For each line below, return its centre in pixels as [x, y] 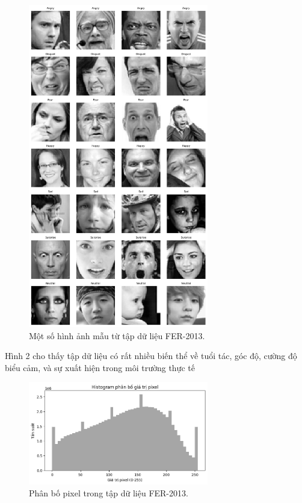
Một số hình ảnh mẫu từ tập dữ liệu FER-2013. [117, 335]
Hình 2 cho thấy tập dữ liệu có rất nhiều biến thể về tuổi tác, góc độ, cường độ [151, 356]
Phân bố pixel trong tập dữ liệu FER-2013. [109, 492]
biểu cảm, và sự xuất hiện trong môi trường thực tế [100, 367]
